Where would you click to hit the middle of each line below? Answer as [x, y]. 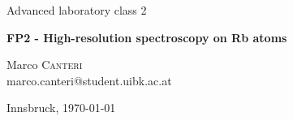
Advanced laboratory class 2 [77, 10]
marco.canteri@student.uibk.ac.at [89, 80]
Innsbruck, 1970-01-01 [61, 108]
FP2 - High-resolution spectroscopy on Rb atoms [147, 37]
